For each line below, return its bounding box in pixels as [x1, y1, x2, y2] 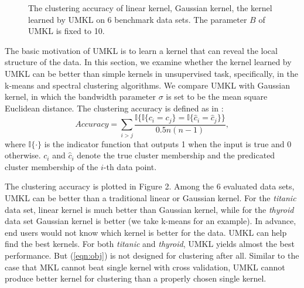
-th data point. [103, 160, 157, 172]
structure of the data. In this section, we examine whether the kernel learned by [5, 56, 292, 68]
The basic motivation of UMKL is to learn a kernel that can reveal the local [5, 44, 278, 56]
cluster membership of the [5, 160, 98, 172]
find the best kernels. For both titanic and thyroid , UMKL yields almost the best [5, 238, 295, 250]
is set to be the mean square [166, 90, 268, 103]
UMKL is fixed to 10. [28, 25, 105, 37]
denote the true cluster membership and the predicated [77, 149, 275, 161]
